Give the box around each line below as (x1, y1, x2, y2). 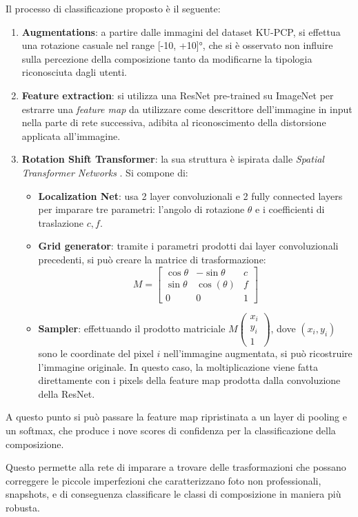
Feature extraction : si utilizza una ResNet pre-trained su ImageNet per (21, 88, 334, 102)
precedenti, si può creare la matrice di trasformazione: (38, 252, 266, 266)
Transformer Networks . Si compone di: (21, 165, 188, 179)
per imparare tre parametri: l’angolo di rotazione (38, 202, 245, 216)
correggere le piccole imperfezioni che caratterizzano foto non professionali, (6, 473, 321, 487)
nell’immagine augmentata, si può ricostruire (163, 346, 352, 360)
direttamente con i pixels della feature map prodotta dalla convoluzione (38, 373, 341, 387)
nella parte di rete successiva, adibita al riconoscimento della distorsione (21, 115, 326, 130)
